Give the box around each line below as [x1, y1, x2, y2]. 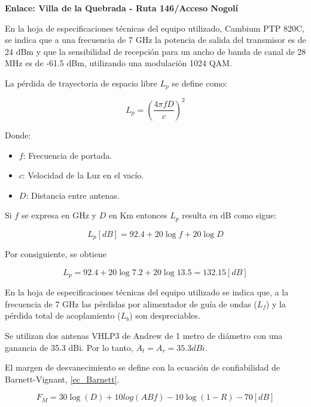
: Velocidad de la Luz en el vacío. [22, 169, 144, 181]
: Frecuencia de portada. [23, 149, 112, 161]
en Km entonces [108, 209, 167, 221]
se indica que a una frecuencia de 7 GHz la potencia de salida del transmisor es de [5, 33, 306, 46]
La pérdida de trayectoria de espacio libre [5, 76, 157, 89]
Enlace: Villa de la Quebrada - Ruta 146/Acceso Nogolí [5, 2, 239, 14]
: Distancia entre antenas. [26, 189, 120, 201]
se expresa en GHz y [21, 209, 96, 221]
